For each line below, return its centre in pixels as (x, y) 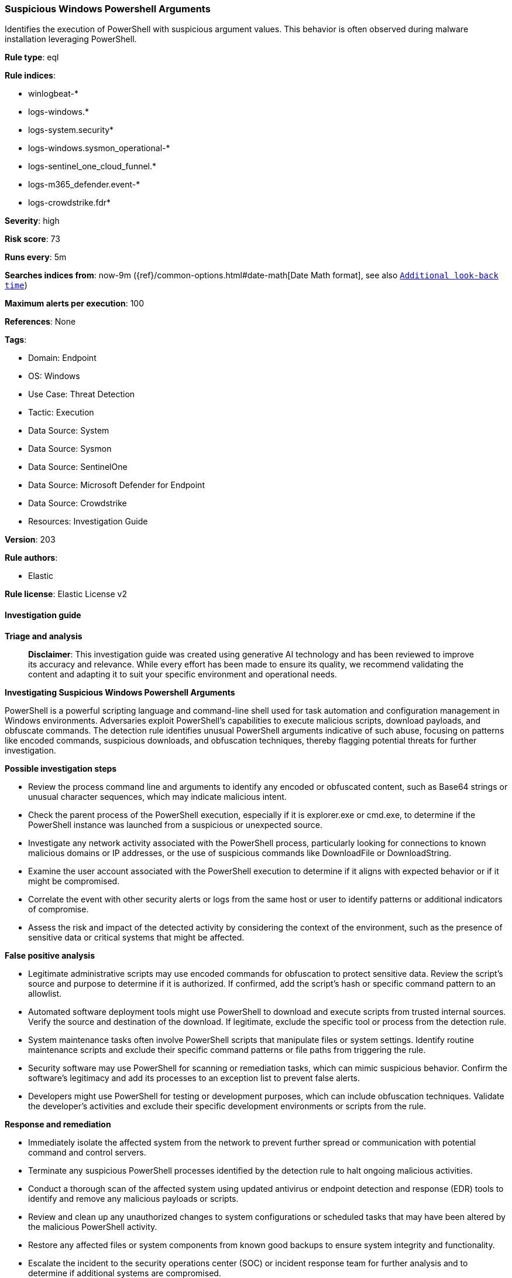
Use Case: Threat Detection (82, 394)
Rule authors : (31, 558)
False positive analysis (50, 955)
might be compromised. (74, 881)
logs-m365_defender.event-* (84, 185)
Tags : (16, 340)
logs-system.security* (71, 130)
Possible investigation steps (61, 768)
